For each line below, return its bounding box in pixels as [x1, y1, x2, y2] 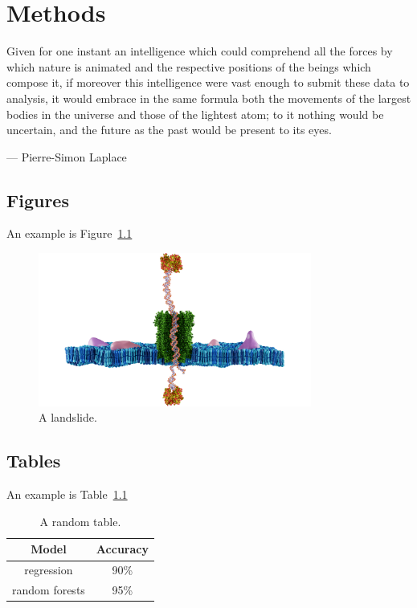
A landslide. [39, 409, 97, 426]
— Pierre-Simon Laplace [6, 148, 127, 165]
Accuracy [96, 541, 149, 557]
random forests [12, 581, 85, 598]
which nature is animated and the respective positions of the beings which [6, 58, 371, 75]
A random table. [39, 512, 121, 529]
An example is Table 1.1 [6, 486, 128, 503]
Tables [6, 448, 61, 473]
